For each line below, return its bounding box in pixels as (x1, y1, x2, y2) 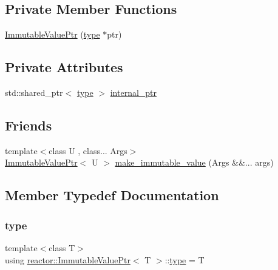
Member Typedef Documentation (5, 186, 219, 204)
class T (49, 241, 75, 254)
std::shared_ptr (5, 86, 63, 98)
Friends (5, 115, 52, 134)
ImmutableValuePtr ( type (5, 28, 100, 41)
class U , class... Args (49, 144, 127, 157)
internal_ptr (110, 86, 157, 98)
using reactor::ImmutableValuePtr (5, 253, 131, 266)
